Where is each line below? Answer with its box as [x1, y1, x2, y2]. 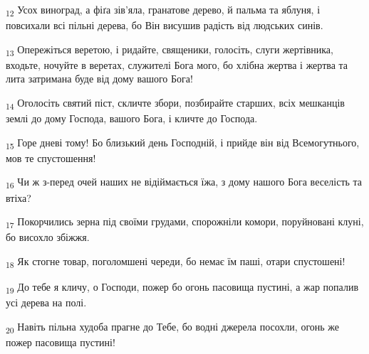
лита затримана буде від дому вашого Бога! [6, 71, 193, 86]
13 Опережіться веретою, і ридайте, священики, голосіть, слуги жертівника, [6, 41, 333, 58]
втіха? [6, 190, 31, 205]
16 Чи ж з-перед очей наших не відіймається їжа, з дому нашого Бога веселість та [6, 174, 363, 191]
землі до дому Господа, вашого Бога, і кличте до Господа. [6, 111, 258, 126]
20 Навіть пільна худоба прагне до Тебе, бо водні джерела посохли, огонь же [6, 318, 340, 336]
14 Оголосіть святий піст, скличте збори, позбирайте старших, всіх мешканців [6, 95, 345, 112]
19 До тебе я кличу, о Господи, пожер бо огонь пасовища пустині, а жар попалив [6, 279, 359, 296]
